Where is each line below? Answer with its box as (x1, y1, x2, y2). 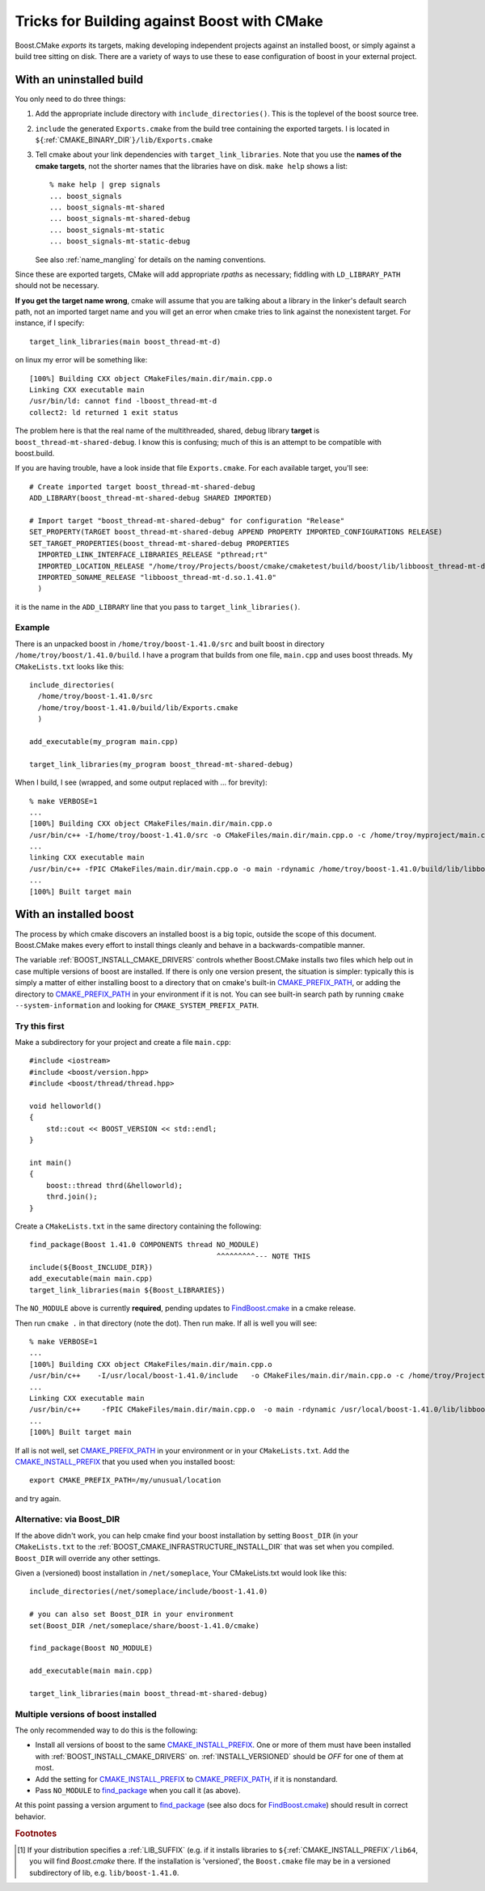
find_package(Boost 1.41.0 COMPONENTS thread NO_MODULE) (29, 1240, 260, 1250)
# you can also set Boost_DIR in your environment (29, 1610, 234, 1619)
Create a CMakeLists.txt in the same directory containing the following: (15, 1221, 262, 1231)
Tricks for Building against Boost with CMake (15, 12, 323, 30)
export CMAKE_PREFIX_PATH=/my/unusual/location (29, 1476, 221, 1485)
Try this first (15, 1020, 65, 1031)
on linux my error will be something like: (15, 355, 148, 365)
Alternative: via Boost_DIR (15, 1513, 120, 1525)
